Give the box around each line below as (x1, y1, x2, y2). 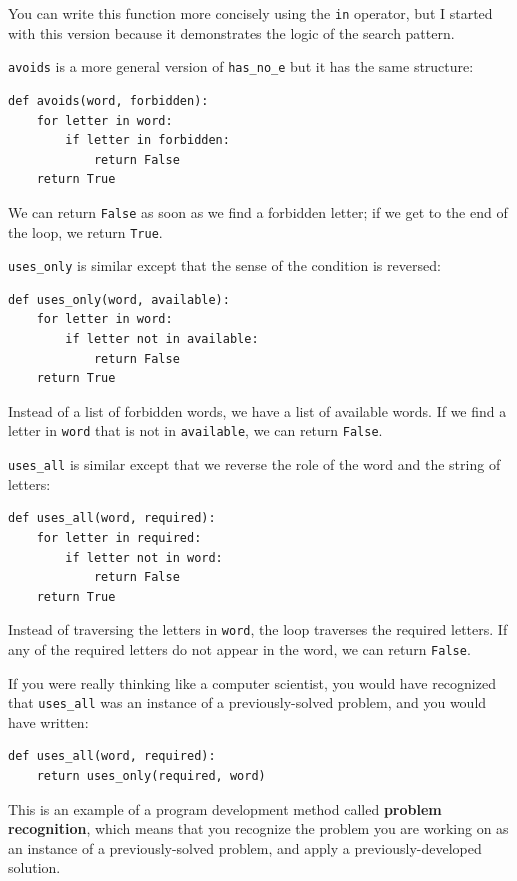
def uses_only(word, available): (8, 292, 230, 307)
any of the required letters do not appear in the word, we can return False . (8, 638, 471, 659)
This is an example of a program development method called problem (8, 798, 442, 819)
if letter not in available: (65, 332, 259, 347)
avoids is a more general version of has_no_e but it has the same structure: (8, 56, 474, 77)
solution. (8, 857, 61, 878)
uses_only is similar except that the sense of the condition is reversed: (8, 255, 441, 276)
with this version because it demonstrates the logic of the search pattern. (8, 22, 455, 43)
